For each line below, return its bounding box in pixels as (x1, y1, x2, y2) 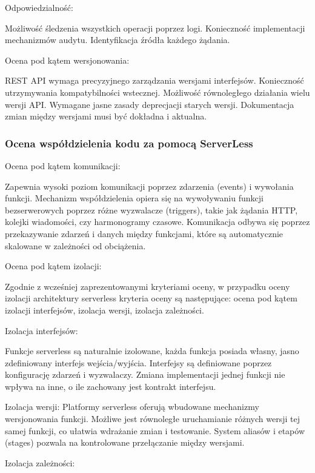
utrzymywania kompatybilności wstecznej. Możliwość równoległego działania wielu (5, 86, 310, 98)
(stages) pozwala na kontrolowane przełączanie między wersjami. (5, 436, 245, 449)
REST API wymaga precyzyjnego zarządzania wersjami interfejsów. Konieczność (5, 74, 304, 87)
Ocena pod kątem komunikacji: (5, 159, 121, 172)
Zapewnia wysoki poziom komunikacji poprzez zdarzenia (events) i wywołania (5, 179, 294, 192)
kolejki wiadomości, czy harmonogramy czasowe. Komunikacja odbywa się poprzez (5, 215, 310, 228)
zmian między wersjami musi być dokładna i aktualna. (5, 110, 207, 122)
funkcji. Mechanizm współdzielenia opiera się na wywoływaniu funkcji (5, 192, 264, 204)
